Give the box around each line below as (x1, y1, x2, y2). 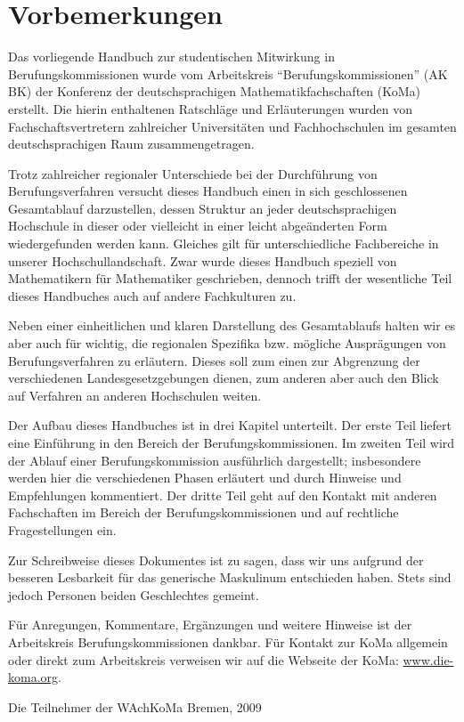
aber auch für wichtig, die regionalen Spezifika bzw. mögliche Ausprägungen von (8, 334, 446, 353)
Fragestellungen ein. (8, 520, 117, 539)
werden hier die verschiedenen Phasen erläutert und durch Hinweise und (8, 468, 402, 487)
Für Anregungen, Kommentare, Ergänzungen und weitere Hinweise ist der (8, 615, 412, 634)
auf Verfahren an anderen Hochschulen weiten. (8, 385, 262, 404)
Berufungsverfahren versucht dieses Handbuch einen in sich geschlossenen (8, 182, 408, 200)
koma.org (8, 668, 59, 686)
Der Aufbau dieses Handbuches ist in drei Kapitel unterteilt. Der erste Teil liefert (8, 416, 452, 434)
